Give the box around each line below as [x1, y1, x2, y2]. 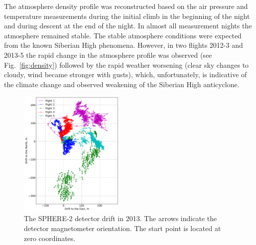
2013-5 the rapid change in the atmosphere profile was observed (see [4, 49, 212, 60]
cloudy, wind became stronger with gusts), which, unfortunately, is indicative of [4, 69, 247, 80]
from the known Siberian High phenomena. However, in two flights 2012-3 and [4, 40, 243, 50]
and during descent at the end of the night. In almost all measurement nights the [4, 20, 252, 31]
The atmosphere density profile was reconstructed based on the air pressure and [4, 1, 248, 11]
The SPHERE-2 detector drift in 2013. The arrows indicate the [24, 213, 217, 224]
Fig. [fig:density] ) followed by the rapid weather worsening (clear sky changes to [4, 59, 249, 70]
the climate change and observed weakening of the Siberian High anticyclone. [4, 79, 240, 89]
